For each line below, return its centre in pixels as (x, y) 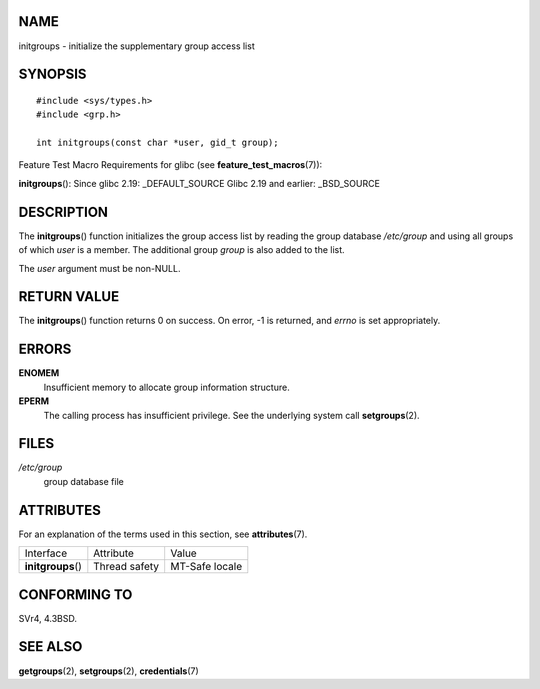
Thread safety (126, 567)
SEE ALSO (50, 646)
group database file (83, 481)
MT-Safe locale (206, 567)
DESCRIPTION (63, 211)
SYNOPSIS (52, 74)
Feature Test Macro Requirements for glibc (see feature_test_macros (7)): (170, 165)
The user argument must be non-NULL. (99, 268)
